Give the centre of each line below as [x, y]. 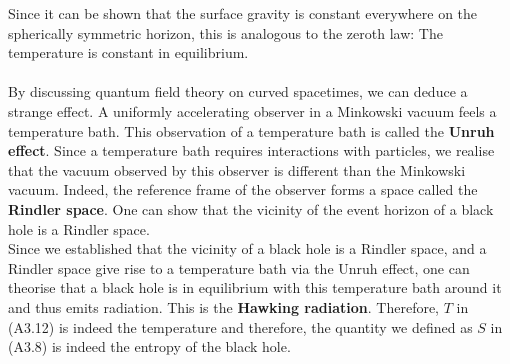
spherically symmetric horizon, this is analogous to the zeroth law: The [225, 32]
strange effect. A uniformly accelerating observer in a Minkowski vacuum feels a [252, 110]
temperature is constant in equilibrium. [128, 52]
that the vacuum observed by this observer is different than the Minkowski [237, 169]
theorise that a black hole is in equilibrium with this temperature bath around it [255, 287]
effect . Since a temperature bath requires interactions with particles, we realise [251, 150]
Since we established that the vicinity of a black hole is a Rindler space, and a [247, 248]
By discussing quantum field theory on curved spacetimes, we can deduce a [238, 91]
